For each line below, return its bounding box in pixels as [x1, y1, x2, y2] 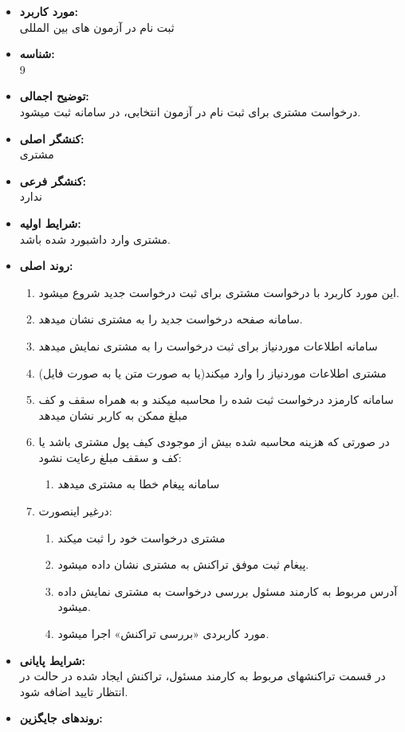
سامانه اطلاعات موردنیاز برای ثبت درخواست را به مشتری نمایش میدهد [38, 337, 378, 354]
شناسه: [19, 45, 55, 62]
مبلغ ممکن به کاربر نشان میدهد [38, 406, 188, 423]
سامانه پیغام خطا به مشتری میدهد [57, 476, 220, 492]
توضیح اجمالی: [19, 88, 89, 104]
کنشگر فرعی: [19, 172, 86, 189]
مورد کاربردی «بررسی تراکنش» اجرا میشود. [57, 625, 269, 642]
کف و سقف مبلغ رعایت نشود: [38, 448, 182, 465]
